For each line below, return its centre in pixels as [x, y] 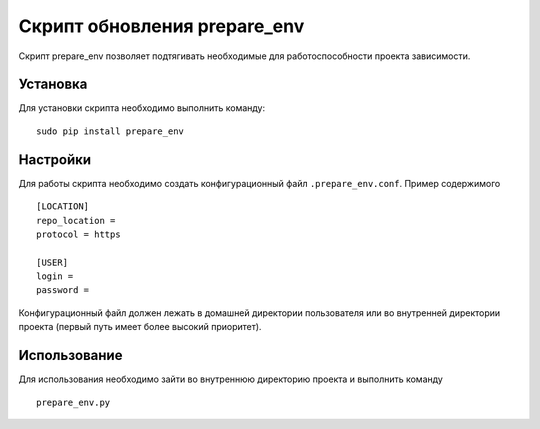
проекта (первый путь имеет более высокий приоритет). [140, 327]
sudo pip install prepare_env [110, 131]
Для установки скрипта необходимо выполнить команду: [142, 108]
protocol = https [78, 234]
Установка [53, 84]
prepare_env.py [73, 402]
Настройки [55, 159]
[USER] [52, 262]
